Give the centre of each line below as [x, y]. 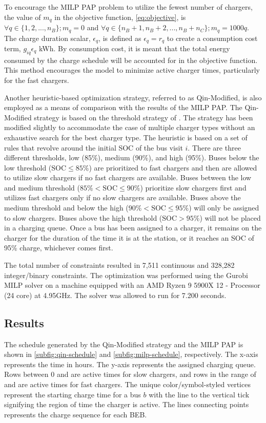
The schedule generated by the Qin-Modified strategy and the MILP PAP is [124, 344]
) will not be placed [230, 217]
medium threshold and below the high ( [66, 208]
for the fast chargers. [37, 80]
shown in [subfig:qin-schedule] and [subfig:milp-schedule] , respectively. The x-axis [131, 354]
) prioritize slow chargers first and [193, 187]
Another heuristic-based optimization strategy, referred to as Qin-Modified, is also [133, 97]
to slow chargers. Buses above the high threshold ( [83, 217]
